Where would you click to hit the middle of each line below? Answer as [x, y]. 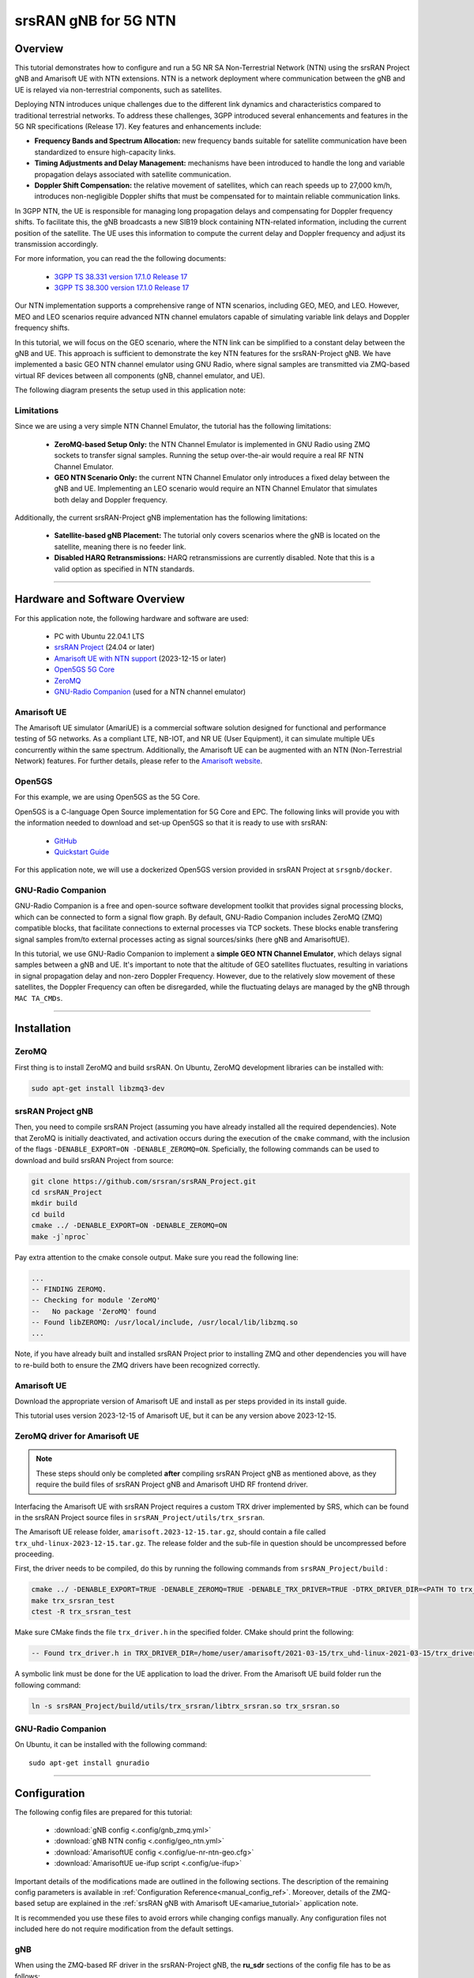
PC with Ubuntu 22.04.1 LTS [100, 636]
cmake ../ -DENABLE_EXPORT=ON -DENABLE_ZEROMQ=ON [129, 1226]
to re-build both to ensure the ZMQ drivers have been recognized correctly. [137, 1365]
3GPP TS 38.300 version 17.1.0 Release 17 [122, 288]
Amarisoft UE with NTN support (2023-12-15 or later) [140, 658]
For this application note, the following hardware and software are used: [132, 618]
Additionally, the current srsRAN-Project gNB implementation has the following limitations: [161, 517]
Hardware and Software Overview [100, 599]
